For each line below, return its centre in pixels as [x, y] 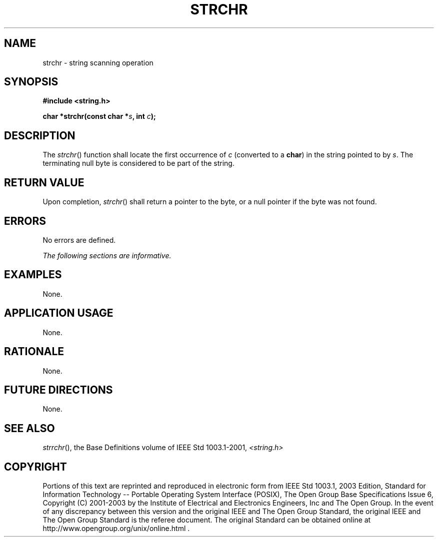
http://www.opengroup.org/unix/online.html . [116, 529]
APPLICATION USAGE [59, 313]
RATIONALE [34, 352]
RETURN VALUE [44, 182]
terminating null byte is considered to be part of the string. [138, 163]
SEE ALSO [29, 428]
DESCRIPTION [40, 135]
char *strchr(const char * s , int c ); [99, 116]
